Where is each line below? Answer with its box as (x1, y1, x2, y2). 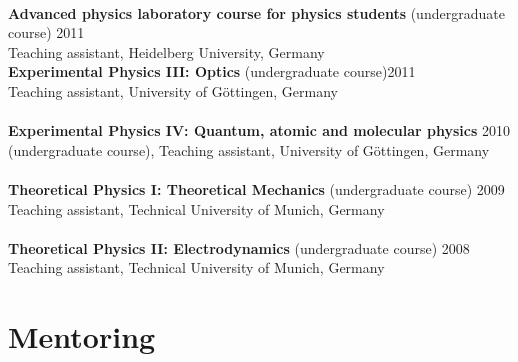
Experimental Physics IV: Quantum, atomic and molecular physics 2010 (8, 120, 511, 141)
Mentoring (8, 316, 156, 357)
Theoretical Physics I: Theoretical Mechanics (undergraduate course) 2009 (8, 178, 505, 199)
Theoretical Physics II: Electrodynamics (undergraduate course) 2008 (8, 237, 470, 258)
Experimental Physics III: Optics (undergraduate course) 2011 (8, 61, 416, 82)
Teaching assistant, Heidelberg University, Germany (8, 41, 325, 62)
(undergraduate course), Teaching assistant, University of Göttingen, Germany (8, 139, 490, 160)
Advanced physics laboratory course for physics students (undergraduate (8, 2, 505, 23)
